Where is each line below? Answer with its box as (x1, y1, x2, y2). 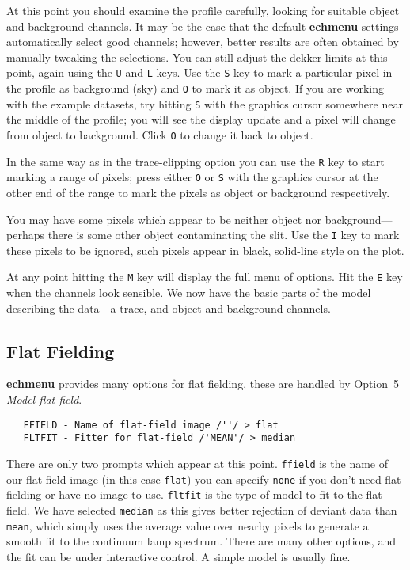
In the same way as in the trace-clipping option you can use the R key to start (6, 153, 385, 169)
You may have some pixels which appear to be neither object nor (6, 211, 322, 227)
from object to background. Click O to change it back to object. (6, 126, 313, 142)
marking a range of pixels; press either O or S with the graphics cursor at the (6, 169, 378, 185)
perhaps (6, 226, 44, 243)
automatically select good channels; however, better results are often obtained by (6, 33, 399, 50)
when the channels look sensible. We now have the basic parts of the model (6, 284, 371, 300)
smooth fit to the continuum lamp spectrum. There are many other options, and (6, 533, 396, 549)
